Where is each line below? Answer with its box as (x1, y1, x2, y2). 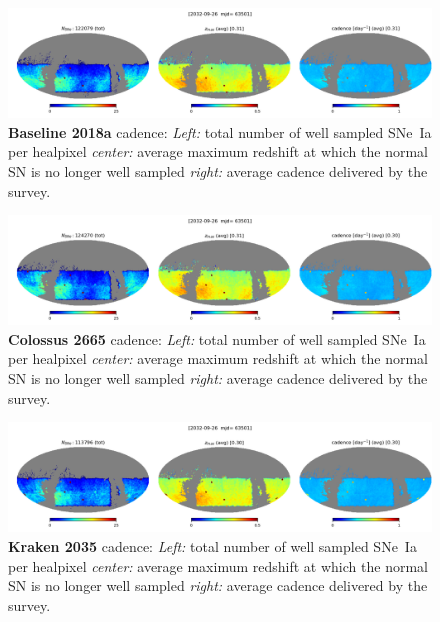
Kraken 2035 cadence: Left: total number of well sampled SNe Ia (8, 535, 417, 556)
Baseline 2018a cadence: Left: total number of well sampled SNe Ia (8, 121, 432, 142)
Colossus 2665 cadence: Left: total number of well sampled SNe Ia (8, 328, 426, 349)
